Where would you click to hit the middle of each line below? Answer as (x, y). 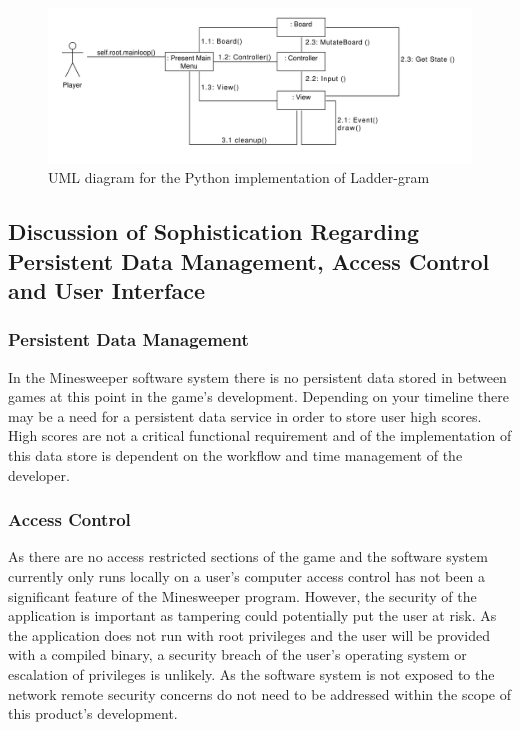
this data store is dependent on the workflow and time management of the (235, 455)
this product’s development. (93, 713)
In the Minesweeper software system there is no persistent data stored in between (257, 376)
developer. (39, 474)
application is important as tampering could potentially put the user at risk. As (252, 615)
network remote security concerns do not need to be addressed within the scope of (259, 693)
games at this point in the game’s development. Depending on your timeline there (258, 396)
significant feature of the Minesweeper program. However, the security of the (242, 595)
